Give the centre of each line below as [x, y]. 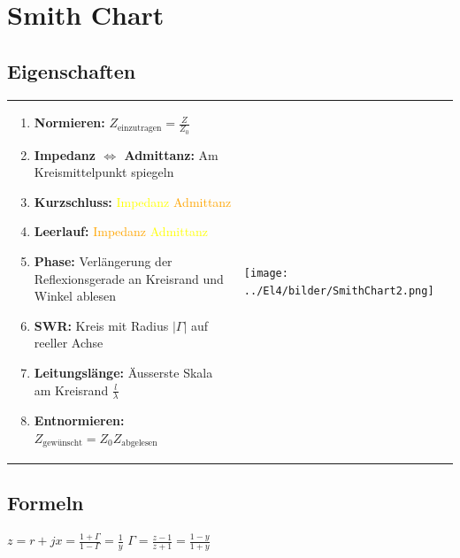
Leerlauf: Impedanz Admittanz [121, 231]
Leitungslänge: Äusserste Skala [123, 372]
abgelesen [139, 443]
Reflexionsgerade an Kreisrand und [129, 278]
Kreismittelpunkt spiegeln [104, 172]
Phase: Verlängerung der [103, 260]
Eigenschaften [72, 70]
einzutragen [140, 128]
